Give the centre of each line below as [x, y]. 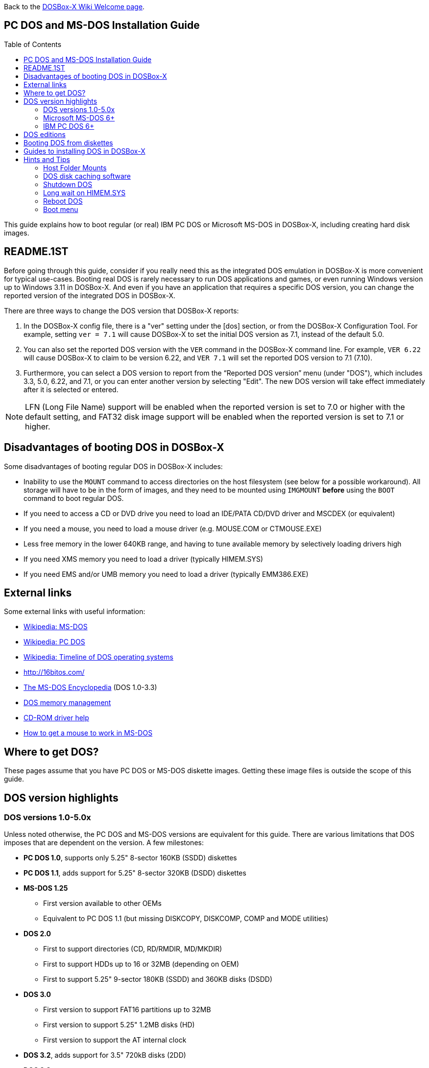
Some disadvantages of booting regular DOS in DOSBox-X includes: [113, 466]
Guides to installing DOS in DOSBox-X [84, 151]
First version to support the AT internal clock [115, 1040]
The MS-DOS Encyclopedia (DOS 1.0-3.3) [90, 688]
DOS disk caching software [87, 176]
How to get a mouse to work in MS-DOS [88, 733]
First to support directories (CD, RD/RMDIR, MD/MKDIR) [133, 949]
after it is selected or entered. [71, 389]
